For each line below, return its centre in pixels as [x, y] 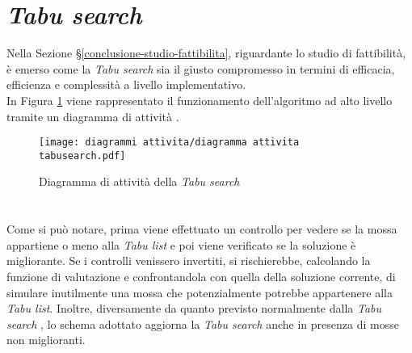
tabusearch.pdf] [82, 155]
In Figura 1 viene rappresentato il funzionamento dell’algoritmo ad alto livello [200, 100]
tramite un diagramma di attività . [93, 116]
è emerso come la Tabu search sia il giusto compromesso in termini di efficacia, [201, 68]
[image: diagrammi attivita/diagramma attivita [169, 143]
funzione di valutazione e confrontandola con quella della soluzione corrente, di [201, 276]
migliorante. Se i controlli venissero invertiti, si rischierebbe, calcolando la [189, 261]
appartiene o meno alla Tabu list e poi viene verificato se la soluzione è [181, 244]
